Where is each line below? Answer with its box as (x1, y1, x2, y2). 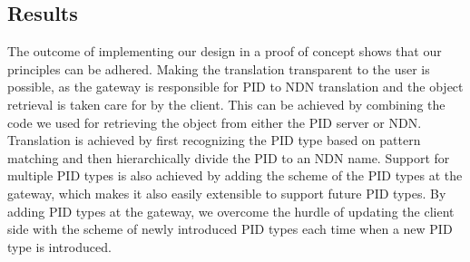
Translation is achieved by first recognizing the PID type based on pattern (7, 131, 421, 150)
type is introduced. (7, 237, 112, 256)
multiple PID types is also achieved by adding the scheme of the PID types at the (7, 166, 463, 185)
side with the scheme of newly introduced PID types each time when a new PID (7, 219, 453, 238)
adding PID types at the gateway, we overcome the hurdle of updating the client (7, 201, 455, 220)
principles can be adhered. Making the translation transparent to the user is (7, 59, 430, 78)
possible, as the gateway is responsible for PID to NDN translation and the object (7, 77, 464, 96)
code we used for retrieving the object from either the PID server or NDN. (7, 112, 422, 131)
